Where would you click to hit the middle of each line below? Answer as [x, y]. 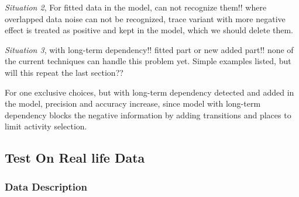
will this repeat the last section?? [64, 72]
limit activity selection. [46, 126]
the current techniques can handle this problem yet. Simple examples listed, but [148, 61]
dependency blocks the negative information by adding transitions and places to [148, 115]
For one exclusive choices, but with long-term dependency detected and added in [149, 92]
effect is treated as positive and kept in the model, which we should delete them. [149, 30]
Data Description [46, 186]
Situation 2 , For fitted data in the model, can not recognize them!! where [136, 7]
